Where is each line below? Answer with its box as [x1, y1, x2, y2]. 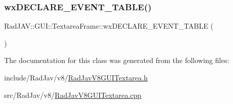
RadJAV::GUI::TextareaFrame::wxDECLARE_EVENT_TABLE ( [4, 20, 214, 31]
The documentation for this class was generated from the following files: [4, 55, 229, 66]
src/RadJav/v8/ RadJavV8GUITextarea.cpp [4, 89, 142, 100]
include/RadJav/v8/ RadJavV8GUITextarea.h [4, 72, 148, 82]
